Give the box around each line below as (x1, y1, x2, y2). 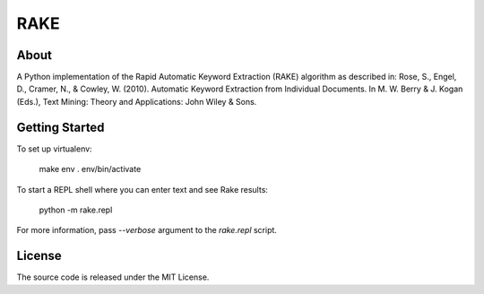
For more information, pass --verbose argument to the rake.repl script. (16, 225, 278, 236)
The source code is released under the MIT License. (16, 272, 210, 282)
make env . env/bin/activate (39, 164, 142, 175)
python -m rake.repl (39, 204, 113, 215)
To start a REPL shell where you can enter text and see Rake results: (16, 184, 269, 195)
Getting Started (16, 119, 105, 134)
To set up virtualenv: (16, 143, 93, 154)
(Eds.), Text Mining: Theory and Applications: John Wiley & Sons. (16, 96, 257, 107)
